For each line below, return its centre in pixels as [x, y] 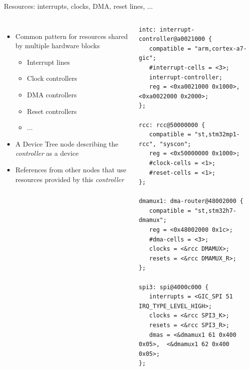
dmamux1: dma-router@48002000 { [191, 201]
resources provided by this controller [70, 179]
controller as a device [47, 153]
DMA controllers [52, 94]
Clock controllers [52, 78]
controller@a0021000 [172, 39]
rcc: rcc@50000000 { [172, 125]
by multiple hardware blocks [58, 46]
